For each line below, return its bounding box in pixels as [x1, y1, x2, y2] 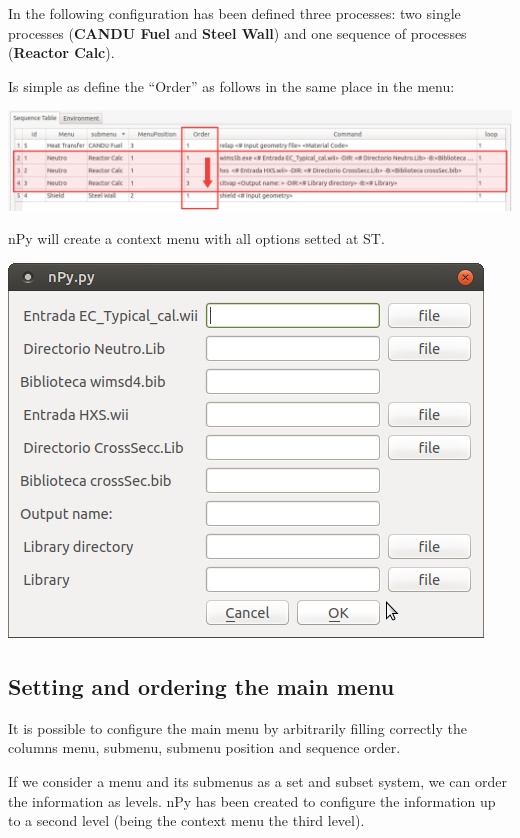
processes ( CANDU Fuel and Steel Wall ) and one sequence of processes [8, 22, 467, 43]
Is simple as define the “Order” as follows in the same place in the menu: [8, 75, 455, 96]
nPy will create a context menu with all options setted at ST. [8, 228, 385, 249]
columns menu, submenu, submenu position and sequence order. [8, 737, 401, 758]
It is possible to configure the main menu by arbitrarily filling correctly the [8, 717, 467, 738]
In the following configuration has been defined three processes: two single [8, 3, 461, 23]
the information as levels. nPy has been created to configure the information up [8, 790, 496, 811]
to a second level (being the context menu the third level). [8, 810, 365, 831]
